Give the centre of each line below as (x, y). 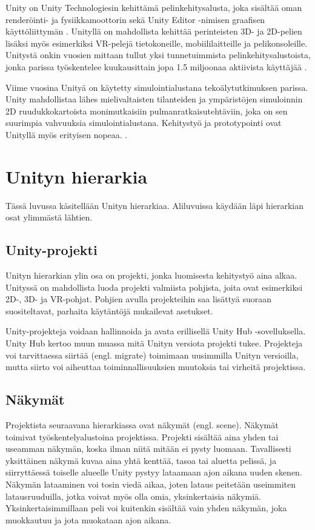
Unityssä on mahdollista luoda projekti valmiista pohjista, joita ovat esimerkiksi (154, 287)
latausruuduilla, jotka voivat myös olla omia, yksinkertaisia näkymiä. (133, 496)
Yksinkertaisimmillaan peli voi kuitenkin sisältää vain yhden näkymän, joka (146, 508)
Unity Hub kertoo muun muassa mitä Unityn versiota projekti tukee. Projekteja (154, 343)
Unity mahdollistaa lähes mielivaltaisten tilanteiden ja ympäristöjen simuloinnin (154, 99)
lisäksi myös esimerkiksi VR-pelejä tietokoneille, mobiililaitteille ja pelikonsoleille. (157, 43)
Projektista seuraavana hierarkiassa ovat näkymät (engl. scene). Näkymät (142, 425)
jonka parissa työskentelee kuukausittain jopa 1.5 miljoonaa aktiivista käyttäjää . (156, 66)
